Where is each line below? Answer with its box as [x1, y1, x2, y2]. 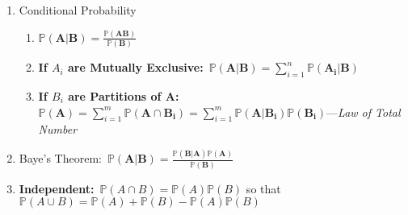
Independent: [19, 180, 95, 196]
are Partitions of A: [68, 88, 179, 105]
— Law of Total [326, 103, 401, 120]
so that [246, 180, 281, 196]
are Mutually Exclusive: [68, 59, 204, 76]
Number [38, 121, 78, 138]
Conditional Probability [19, 2, 137, 18]
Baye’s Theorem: [19, 150, 102, 167]
